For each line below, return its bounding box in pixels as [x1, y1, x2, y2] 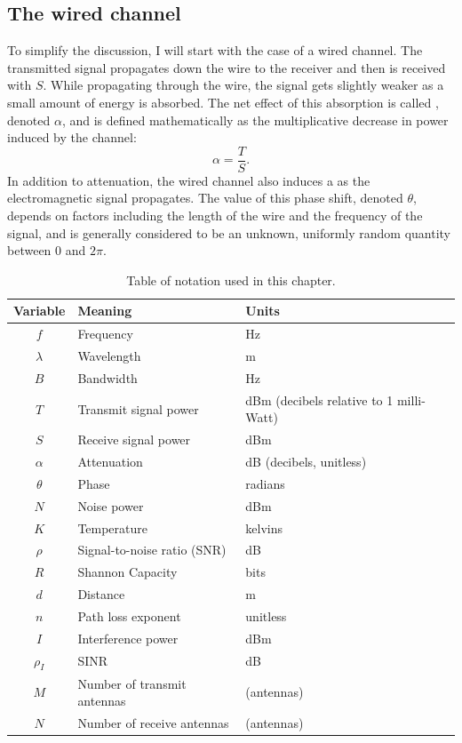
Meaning [77, 301, 132, 320]
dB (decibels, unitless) [245, 452, 367, 471]
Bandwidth [77, 368, 138, 387]
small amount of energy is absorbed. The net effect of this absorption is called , [7, 92, 439, 111]
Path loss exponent [77, 606, 181, 625]
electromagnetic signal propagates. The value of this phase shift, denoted [7, 188, 403, 207]
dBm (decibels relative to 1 [245, 390, 394, 409]
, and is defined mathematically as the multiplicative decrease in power [61, 110, 449, 129]
